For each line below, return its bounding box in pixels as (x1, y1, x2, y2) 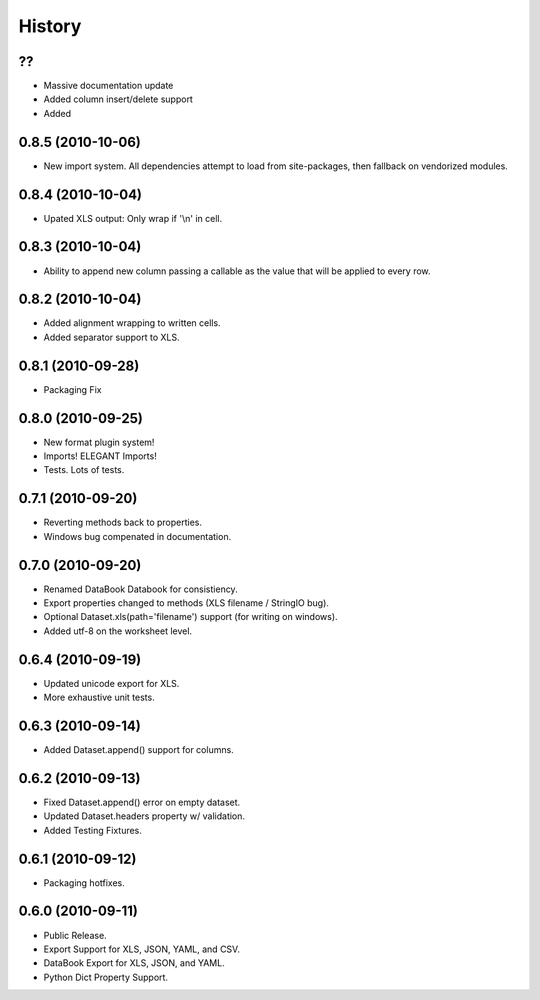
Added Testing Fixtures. (43, 824, 142, 836)
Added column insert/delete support (43, 93, 194, 105)
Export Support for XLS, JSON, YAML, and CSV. (43, 943, 240, 955)
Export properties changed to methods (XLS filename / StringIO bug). (43, 597, 330, 609)
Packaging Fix (43, 383, 102, 395)
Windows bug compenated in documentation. (43, 530, 232, 542)
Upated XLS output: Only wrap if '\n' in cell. (43, 212, 223, 224)
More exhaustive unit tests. (43, 691, 155, 704)
